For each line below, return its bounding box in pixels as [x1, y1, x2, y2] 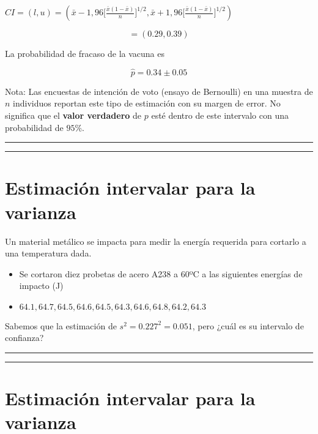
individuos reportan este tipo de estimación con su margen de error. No [13, 97, 281, 110]
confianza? [5, 331, 44, 344]
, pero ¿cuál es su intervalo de [192, 319, 304, 332]
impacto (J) [19, 279, 64, 292]
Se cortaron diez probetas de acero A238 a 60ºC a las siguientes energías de [19, 267, 303, 280]
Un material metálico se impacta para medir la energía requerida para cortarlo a [5, 234, 306, 247]
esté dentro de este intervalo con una [151, 109, 289, 121]
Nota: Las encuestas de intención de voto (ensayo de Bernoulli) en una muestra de [5, 84, 313, 97]
